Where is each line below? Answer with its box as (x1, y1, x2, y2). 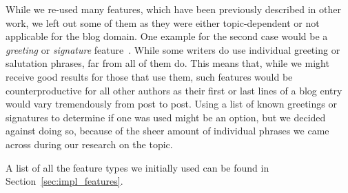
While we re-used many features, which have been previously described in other (6, 2, 341, 16)
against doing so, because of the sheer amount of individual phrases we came (6, 123, 329, 138)
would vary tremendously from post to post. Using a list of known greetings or (6, 96, 337, 111)
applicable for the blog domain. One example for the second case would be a (6, 29, 328, 43)
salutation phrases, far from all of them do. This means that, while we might (6, 56, 329, 70)
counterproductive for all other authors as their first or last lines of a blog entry (6, 83, 342, 97)
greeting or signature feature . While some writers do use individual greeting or (6, 42, 340, 57)
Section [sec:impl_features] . (6, 174, 123, 188)
